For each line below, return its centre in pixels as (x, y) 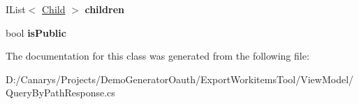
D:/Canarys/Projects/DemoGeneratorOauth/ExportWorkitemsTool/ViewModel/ (180, 79)
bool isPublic (36, 32)
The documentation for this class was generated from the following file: (157, 56)
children (104, 9)
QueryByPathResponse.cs (60, 93)
